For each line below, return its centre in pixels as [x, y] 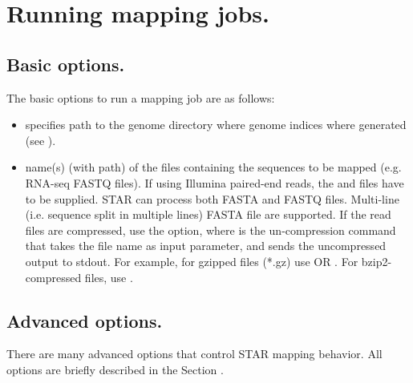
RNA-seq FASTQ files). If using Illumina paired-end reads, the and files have [215, 182]
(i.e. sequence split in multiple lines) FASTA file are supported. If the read [208, 214]
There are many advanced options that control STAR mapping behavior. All [194, 354]
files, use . [109, 277]
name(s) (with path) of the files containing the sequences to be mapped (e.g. [213, 167]
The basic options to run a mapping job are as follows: [141, 97]
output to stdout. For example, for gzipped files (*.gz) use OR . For [192, 261]
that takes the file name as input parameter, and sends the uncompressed [206, 246]
